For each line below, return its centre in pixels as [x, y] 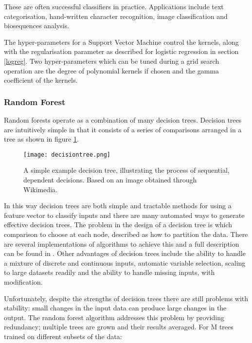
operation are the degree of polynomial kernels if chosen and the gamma [112, 70]
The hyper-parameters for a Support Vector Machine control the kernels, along [121, 42]
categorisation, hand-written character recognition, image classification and [116, 16]
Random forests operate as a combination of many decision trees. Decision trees [123, 119]
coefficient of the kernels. [41, 80]
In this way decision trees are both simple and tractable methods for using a [118, 206]
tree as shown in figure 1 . [41, 139]
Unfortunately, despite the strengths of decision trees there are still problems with [126, 298]
